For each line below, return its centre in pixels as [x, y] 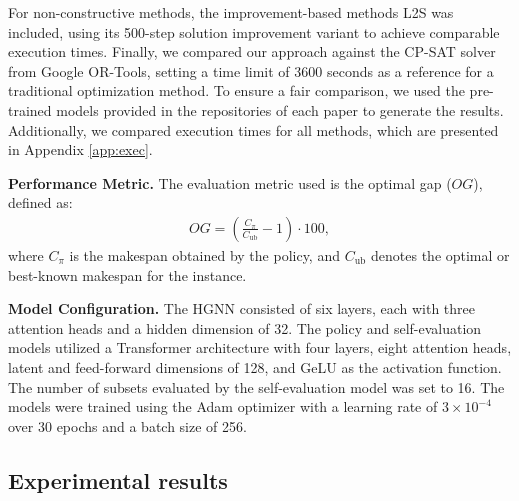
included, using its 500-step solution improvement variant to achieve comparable [254, 31]
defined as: [40, 202]
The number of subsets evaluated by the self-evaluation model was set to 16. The [256, 386]
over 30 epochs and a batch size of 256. [127, 425]
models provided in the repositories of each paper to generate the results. [280, 109]
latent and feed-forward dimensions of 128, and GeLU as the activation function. [255, 366]
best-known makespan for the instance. [127, 274]
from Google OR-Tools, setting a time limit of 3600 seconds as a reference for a [251, 70]
